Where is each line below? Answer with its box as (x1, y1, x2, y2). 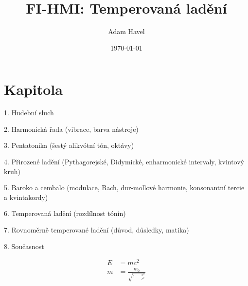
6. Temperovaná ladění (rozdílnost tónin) (4, 208, 126, 218)
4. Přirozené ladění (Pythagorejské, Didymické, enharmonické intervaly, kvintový (4, 157, 245, 167)
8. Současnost (4, 241, 44, 251)
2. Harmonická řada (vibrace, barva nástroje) (4, 124, 139, 134)
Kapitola (4, 79, 63, 99)
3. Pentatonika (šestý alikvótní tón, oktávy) (4, 140, 134, 150)
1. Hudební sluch (4, 107, 54, 118)
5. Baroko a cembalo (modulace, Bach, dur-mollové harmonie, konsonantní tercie (4, 182, 245, 193)
